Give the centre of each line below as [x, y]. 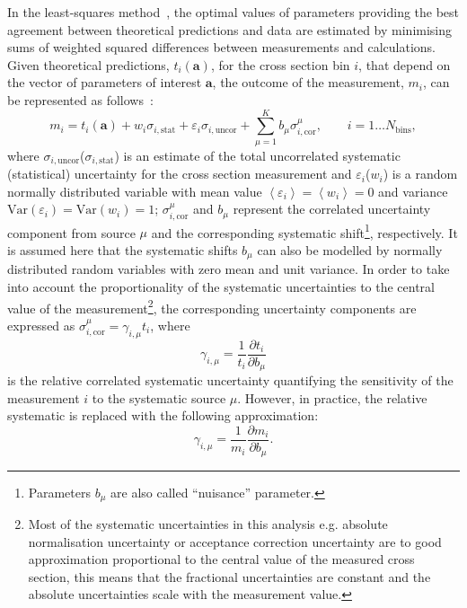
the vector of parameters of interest [105, 82]
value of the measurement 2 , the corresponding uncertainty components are [212, 306]
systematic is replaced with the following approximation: [163, 415]
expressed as [41, 325]
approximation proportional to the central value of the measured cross [221, 559]
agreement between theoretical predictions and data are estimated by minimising [230, 29]
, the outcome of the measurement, [308, 82]
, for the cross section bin [280, 64]
